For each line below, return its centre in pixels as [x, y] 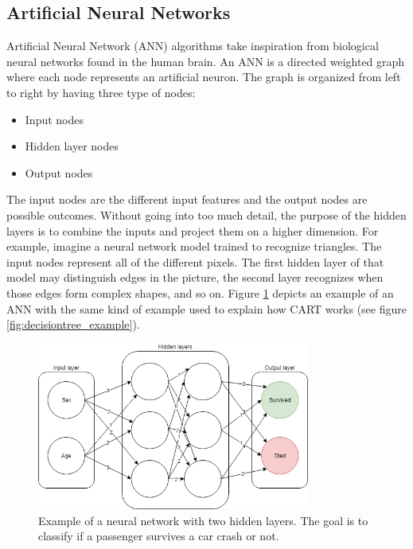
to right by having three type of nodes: [101, 92]
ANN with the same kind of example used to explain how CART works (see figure [206, 308]
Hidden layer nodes [72, 146]
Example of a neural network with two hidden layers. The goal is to [203, 520]
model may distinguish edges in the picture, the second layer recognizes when [195, 277]
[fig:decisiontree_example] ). [73, 324]
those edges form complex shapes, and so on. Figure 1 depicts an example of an [200, 292]
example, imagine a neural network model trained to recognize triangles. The [194, 246]
